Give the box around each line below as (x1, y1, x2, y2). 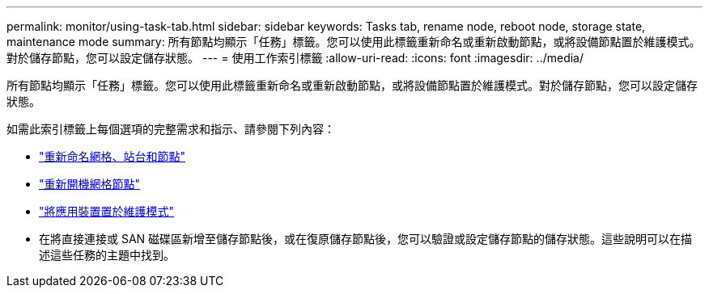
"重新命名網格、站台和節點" (39, 149, 186, 163)
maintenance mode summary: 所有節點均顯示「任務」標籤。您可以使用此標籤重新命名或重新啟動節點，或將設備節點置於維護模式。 (6, 35, 701, 48)
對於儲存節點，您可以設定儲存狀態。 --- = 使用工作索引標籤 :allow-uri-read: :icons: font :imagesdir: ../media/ (6, 51, 584, 65)
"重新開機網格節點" (39, 177, 141, 191)
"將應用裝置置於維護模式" (39, 204, 175, 218)
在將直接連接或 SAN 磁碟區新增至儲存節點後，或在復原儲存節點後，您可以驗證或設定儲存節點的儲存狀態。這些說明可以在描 (39, 232, 693, 246)
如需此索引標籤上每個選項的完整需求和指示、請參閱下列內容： (6, 122, 335, 136)
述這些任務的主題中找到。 (39, 248, 175, 262)
